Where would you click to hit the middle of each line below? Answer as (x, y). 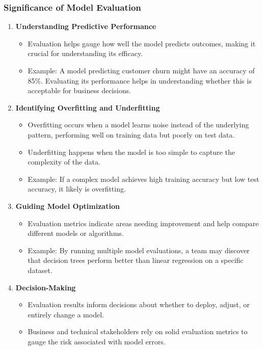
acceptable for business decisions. (79, 90)
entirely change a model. (66, 314)
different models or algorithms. (76, 233)
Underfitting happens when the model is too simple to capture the (131, 152)
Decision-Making (46, 287)
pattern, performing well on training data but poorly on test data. (131, 134)
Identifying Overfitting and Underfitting (88, 107)
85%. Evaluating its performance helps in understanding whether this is (140, 80)
